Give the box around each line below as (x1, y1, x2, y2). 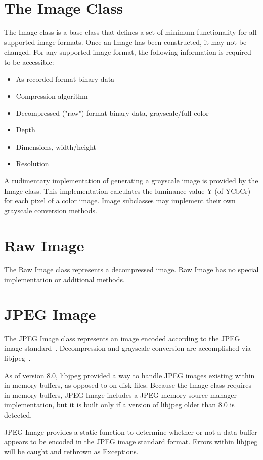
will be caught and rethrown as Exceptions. (4, 446, 139, 456)
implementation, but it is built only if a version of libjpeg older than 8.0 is (4, 399, 235, 410)
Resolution (16, 158, 49, 169)
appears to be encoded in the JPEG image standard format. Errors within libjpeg (4, 436, 258, 447)
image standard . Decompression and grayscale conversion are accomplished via (4, 343, 251, 353)
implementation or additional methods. (4, 274, 125, 285)
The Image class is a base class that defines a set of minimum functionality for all (4, 27, 257, 37)
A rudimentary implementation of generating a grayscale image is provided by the (4, 175, 258, 186)
